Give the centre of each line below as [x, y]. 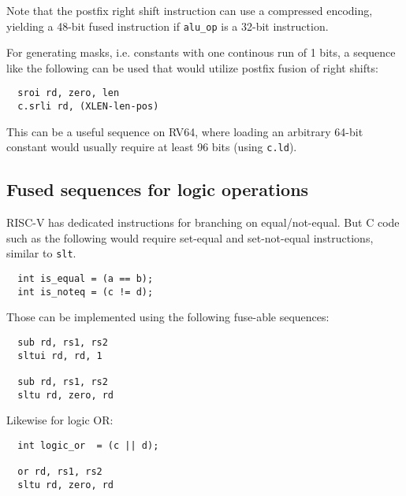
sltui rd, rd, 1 [60, 355]
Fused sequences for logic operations [158, 189]
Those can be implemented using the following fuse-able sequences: [168, 317]
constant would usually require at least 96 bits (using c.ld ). [152, 147]
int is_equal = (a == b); [86, 279]
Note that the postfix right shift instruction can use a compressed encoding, [190, 10]
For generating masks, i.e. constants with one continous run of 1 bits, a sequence [201, 52]
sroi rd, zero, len [69, 93]
